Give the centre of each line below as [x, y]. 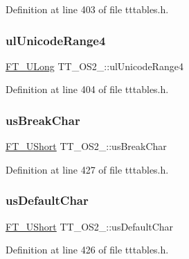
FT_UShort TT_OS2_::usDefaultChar [90, 226]
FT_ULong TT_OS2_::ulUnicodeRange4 [94, 66]
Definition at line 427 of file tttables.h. [87, 169]
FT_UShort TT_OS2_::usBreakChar [86, 146]
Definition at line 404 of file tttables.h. [87, 89]
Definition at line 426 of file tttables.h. [87, 250]
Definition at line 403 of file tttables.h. [87, 9]
